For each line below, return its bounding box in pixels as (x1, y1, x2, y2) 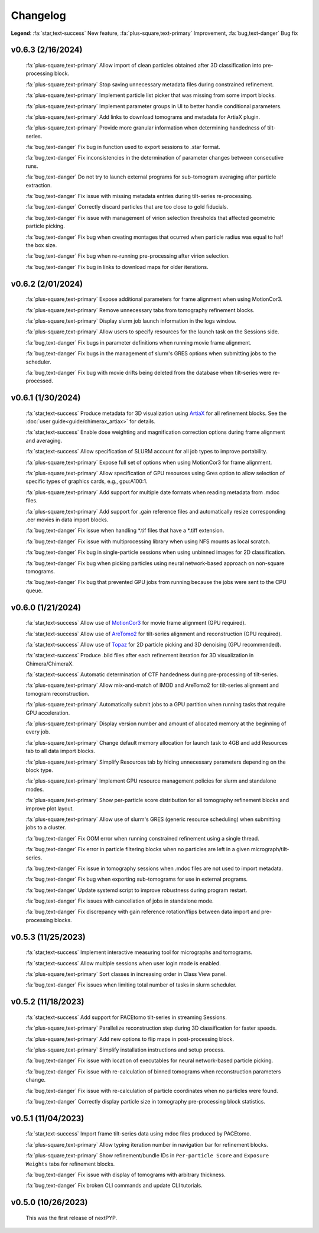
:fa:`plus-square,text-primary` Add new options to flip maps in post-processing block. (25, 1035, 235, 1043)
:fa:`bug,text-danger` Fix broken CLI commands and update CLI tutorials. (25, 1182, 203, 1189)
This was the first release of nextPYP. (25, 1214, 118, 1221)
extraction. (25, 181, 53, 189)
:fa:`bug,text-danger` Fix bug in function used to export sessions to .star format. (25, 144, 221, 151)
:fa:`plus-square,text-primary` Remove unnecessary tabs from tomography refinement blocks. (25, 306, 255, 313)
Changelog (11, 9, 66, 22)
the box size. (25, 241, 57, 248)
